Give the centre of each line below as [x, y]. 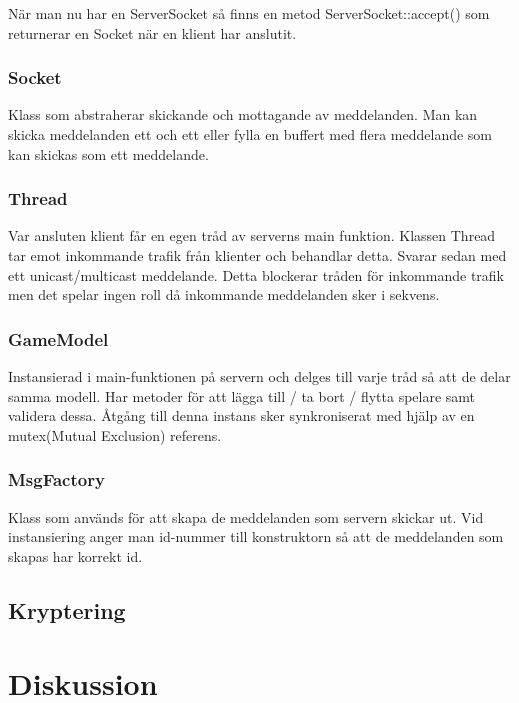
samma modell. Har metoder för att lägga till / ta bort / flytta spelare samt [242, 395]
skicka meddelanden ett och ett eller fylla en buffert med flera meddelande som [250, 134]
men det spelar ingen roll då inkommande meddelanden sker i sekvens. [224, 294]
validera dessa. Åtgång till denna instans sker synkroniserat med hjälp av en [241, 415]
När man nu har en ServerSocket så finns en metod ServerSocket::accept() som [249, 13]
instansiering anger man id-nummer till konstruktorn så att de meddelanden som [256, 536]
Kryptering [67, 609]
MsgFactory [56, 479]
